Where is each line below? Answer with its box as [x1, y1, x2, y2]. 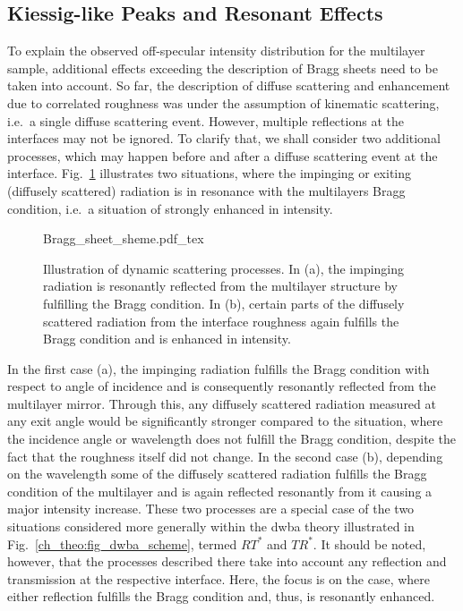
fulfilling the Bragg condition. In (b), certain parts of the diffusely [43, 293, 405, 312]
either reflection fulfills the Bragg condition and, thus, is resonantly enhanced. [7, 587, 435, 606]
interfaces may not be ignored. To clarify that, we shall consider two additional [7, 129, 441, 148]
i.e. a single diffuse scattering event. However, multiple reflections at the [7, 111, 404, 130]
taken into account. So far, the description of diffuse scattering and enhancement [7, 76, 450, 95]
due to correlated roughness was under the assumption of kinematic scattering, [7, 93, 440, 112]
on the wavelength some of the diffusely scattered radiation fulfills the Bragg [7, 464, 427, 483]
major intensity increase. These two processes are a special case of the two [7, 499, 415, 518]
